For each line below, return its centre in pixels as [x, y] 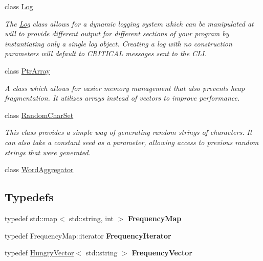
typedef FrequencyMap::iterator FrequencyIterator [88, 235]
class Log [19, 6]
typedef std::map [31, 218]
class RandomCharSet [39, 115]
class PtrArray [27, 70]
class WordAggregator [39, 169]
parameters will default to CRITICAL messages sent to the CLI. [106, 53]
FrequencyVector [162, 253]
